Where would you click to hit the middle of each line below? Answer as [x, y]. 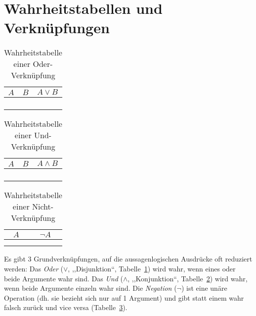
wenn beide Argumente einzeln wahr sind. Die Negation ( [90, 288]
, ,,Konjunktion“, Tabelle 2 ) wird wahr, [188, 278]
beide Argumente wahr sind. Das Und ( [64, 278]
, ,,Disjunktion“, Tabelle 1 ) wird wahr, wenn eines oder [152, 268]
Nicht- [43, 207]
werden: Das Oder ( [34, 268]
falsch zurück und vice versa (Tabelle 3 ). [66, 307]
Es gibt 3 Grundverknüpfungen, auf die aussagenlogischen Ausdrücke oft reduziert [128, 259]
